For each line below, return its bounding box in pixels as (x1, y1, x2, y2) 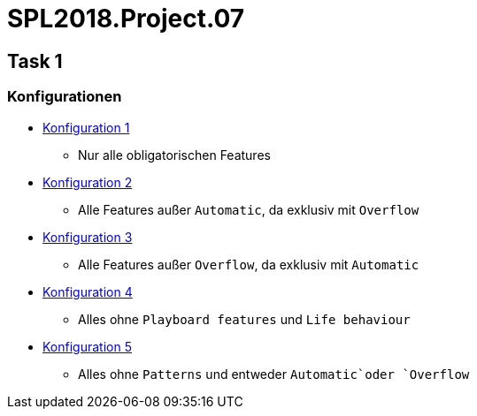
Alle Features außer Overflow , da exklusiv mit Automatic (78, 256, 419, 272)
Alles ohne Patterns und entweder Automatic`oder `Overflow (78, 366, 470, 382)
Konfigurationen (7, 87, 122, 106)
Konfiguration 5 (42, 338, 132, 354)
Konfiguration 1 (42, 119, 130, 135)
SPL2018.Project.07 (7, 4, 245, 34)
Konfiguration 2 (42, 174, 133, 190)
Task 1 (7, 49, 63, 72)
